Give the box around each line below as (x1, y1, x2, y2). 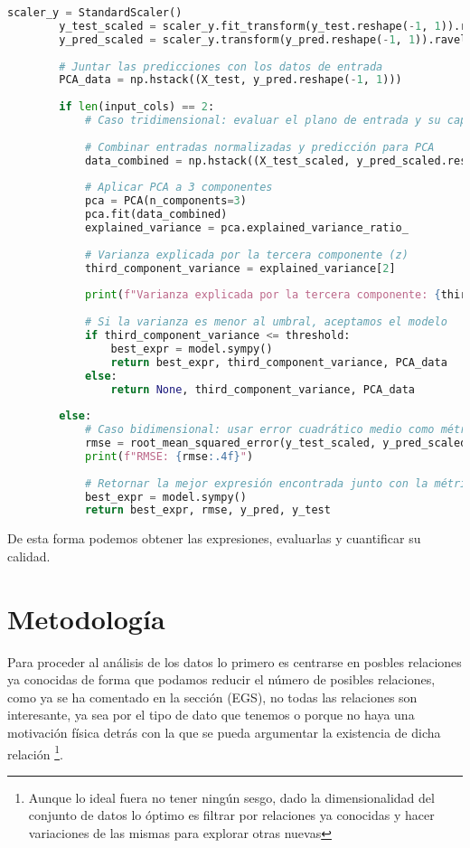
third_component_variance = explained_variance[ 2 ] (84, 261, 396, 275)
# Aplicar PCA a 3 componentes (84, 181, 273, 194)
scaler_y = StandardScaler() (7, 6, 183, 19)
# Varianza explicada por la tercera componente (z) (84, 248, 409, 261)
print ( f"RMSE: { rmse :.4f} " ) (84, 449, 254, 463)
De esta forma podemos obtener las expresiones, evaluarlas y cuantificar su (7, 529, 421, 548)
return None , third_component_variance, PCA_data (110, 382, 416, 396)
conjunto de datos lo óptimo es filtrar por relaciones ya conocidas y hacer (28, 806, 435, 824)
